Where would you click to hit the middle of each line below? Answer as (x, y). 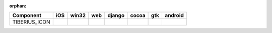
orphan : (18, 6)
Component (27, 15)
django (116, 15)
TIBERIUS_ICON (31, 22)
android (174, 15)
